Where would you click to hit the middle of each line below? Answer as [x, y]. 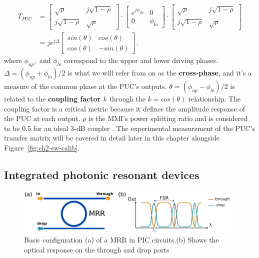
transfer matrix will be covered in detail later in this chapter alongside [112, 138]
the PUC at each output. [42, 118]
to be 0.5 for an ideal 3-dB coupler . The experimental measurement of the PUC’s [129, 128]
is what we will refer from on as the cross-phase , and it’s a [159, 73]
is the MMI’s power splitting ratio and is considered [168, 118]
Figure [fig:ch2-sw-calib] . [42, 147]
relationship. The [214, 99]
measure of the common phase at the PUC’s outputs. [85, 86]
